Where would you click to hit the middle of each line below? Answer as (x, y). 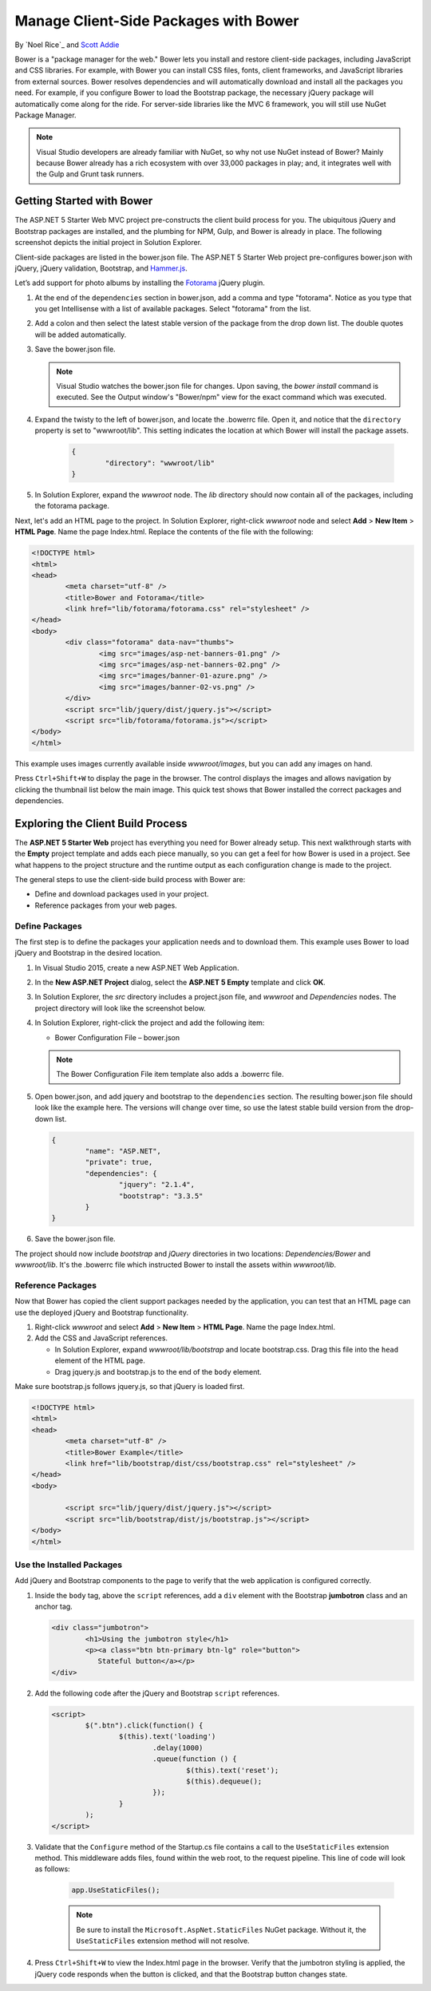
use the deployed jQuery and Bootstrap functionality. (102, 1312)
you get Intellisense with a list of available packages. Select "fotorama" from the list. (173, 309)
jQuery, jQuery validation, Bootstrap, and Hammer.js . (101, 268)
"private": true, (119, 1162)
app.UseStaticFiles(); (116, 1890)
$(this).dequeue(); (224, 1781)
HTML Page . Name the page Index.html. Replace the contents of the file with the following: (164, 532)
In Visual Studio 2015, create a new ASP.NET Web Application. (137, 968)
